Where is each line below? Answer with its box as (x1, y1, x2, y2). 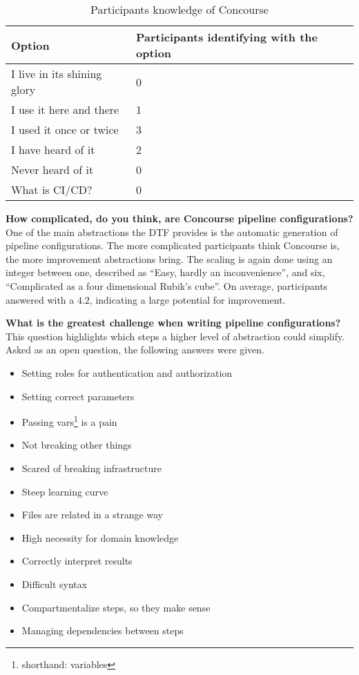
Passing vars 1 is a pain (21, 413, 117, 429)
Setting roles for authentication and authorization (21, 365, 233, 380)
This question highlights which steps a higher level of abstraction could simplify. (6, 329, 345, 343)
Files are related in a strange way (21, 507, 164, 522)
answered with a (6, 292, 75, 306)
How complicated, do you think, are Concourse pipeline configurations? (6, 211, 353, 225)
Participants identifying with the (135, 29, 318, 45)
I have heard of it (11, 141, 95, 157)
